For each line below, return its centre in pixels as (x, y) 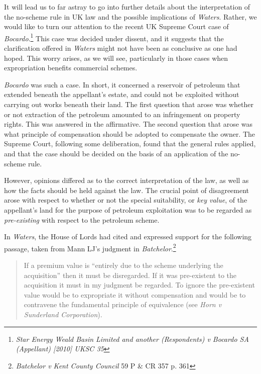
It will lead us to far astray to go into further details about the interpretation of (127, 7)
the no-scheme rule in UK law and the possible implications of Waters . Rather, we (130, 16)
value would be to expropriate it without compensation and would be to (135, 294)
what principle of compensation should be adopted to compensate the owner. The (130, 133)
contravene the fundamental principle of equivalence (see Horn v (123, 304)
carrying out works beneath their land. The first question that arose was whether (129, 104)
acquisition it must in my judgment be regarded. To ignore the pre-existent (139, 285)
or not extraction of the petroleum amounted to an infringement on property (122, 114)
